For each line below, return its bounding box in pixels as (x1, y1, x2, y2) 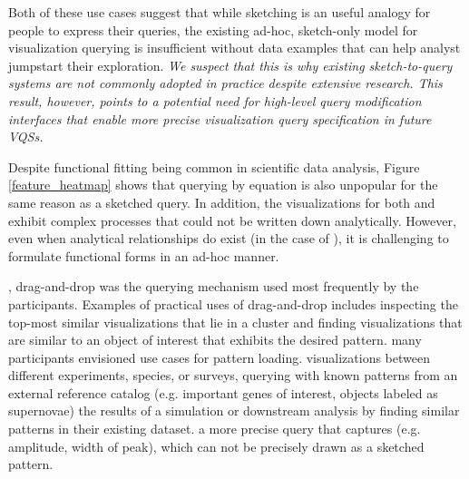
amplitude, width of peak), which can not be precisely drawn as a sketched (8, 436, 425, 455)
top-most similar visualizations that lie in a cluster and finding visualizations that (8, 312, 463, 331)
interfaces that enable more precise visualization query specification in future (8, 109, 432, 128)
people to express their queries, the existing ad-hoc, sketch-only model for (8, 20, 418, 39)
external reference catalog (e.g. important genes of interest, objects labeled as (8, 383, 438, 402)
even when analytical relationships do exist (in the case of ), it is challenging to (8, 229, 449, 248)
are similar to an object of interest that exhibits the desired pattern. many (8, 330, 422, 349)
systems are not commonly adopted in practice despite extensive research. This (8, 73, 443, 93)
